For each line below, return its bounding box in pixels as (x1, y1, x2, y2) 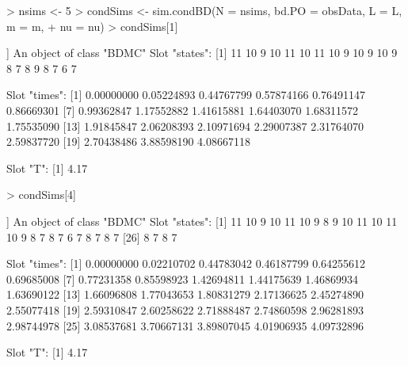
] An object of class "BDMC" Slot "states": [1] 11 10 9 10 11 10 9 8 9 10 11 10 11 (6, 212, 398, 229)
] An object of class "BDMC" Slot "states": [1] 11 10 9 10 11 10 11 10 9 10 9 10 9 (6, 44, 398, 61)
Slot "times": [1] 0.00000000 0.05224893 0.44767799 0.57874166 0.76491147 (6, 86, 366, 103)
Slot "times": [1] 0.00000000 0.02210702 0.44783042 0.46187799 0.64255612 (6, 255, 366, 272)
